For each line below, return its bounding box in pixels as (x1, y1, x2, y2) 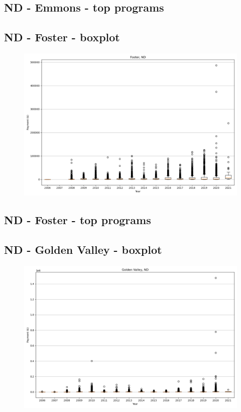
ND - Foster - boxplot (4, 29, 120, 45)
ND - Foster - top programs (4, 212, 151, 228)
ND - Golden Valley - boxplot (4, 242, 162, 257)
